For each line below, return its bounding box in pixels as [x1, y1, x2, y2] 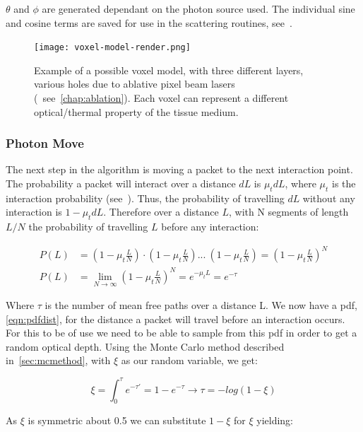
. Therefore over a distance [103, 204, 219, 219]
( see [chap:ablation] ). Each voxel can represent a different [34, 91, 289, 105]
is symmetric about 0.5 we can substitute [28, 413, 206, 428]
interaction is [6, 204, 62, 219]
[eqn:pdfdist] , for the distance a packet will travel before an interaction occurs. [6, 311, 345, 326]
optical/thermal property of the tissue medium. [34, 104, 239, 119]
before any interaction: [161, 219, 259, 234]
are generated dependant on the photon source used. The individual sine [42, 1, 355, 16]
